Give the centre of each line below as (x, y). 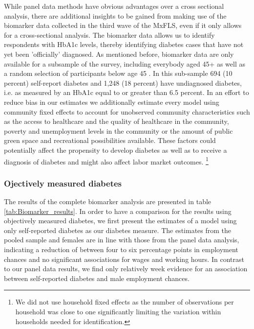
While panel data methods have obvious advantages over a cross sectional (114, 6)
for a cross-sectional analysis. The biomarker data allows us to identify (109, 35)
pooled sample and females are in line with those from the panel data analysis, (122, 240)
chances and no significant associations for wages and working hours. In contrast (124, 259)
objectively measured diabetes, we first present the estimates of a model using (120, 221)
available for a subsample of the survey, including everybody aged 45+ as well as (125, 63)
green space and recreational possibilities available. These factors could (110, 140)
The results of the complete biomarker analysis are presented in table (108, 201)
